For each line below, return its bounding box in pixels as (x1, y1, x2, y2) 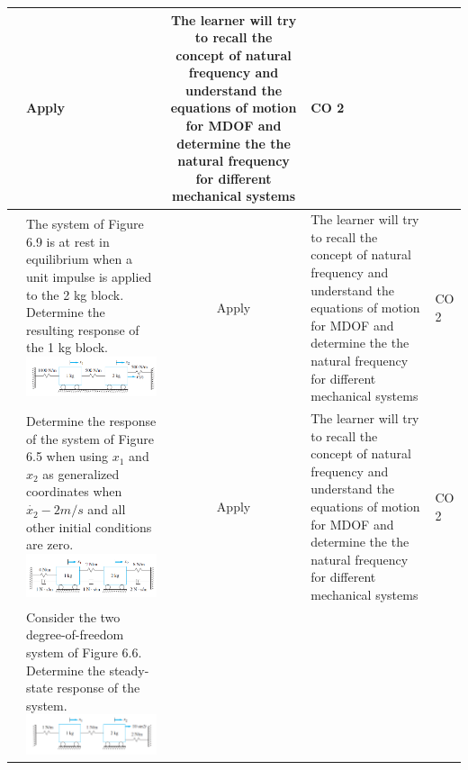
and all (87, 500, 126, 519)
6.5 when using (26, 447, 109, 466)
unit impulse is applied (26, 267, 152, 285)
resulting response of (26, 320, 139, 339)
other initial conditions (26, 517, 152, 536)
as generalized (42, 464, 120, 483)
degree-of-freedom (26, 625, 124, 644)
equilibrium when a (26, 249, 132, 268)
